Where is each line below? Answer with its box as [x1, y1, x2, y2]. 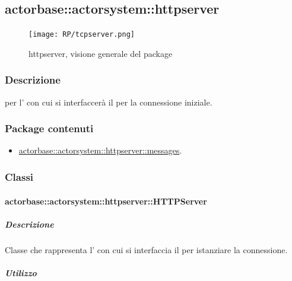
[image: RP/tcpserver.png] [28, 30, 135, 39]
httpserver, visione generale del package [28, 47, 173, 59]
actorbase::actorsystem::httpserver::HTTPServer [5, 194, 207, 207]
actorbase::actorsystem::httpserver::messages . [18, 144, 182, 157]
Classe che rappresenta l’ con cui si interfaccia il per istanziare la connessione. [5, 243, 288, 256]
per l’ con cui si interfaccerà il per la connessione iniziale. [5, 95, 212, 108]
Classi [5, 170, 34, 184]
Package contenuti [5, 121, 94, 136]
